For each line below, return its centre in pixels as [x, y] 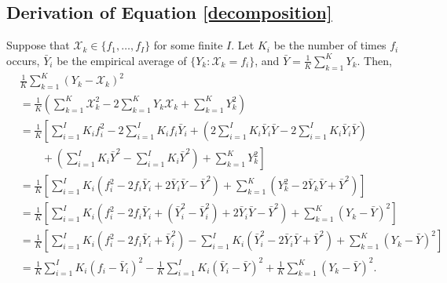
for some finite [188, 45]
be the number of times [330, 45]
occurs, [23, 60]
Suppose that [38, 45]
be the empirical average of [122, 60]
